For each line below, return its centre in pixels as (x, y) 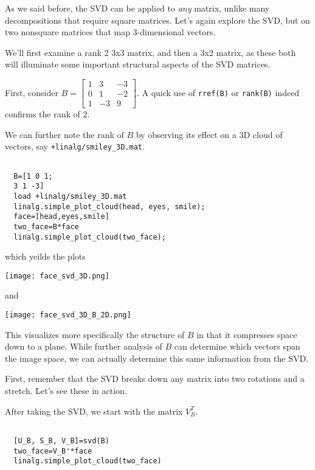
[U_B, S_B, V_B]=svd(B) (61, 441)
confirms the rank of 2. (47, 114)
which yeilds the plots (45, 256)
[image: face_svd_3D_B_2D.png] (68, 315)
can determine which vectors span (237, 346)
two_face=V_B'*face (53, 451)
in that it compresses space (247, 334)
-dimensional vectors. (176, 32)
